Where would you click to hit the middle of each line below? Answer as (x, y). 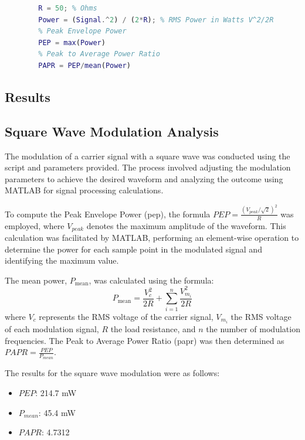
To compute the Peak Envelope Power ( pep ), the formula (108, 214)
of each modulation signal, (52, 328)
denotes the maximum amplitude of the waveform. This (186, 225)
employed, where (35, 225)
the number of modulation (253, 328)
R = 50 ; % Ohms (68, 8)
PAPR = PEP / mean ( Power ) (84, 65)
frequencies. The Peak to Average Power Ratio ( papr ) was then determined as (145, 340)
